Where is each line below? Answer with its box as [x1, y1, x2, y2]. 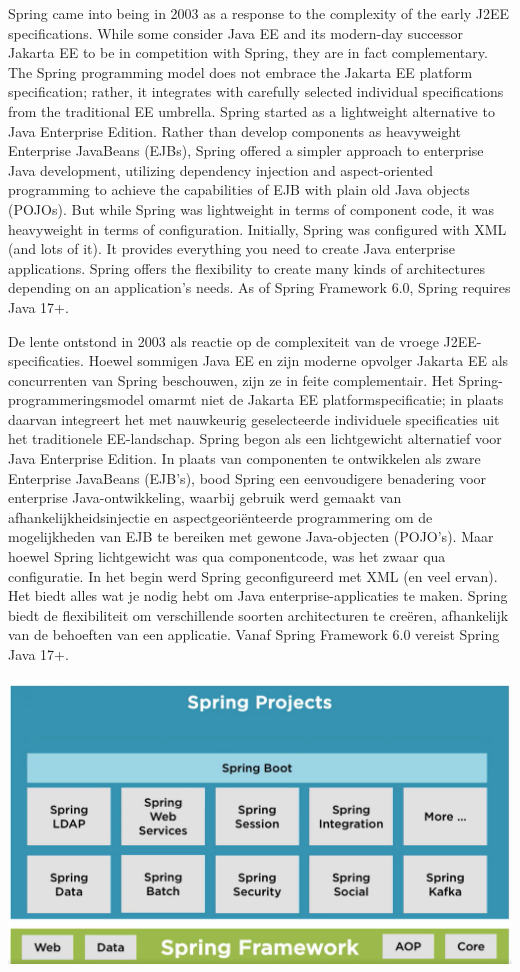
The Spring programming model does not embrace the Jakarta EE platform [8, 61, 473, 82]
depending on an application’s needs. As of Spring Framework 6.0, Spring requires [8, 277, 511, 298]
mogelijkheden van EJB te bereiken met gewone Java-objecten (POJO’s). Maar [8, 526, 494, 547]
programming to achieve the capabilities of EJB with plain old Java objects [8, 179, 470, 200]
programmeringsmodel [8, 389, 144, 410]
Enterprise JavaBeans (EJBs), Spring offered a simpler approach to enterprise [8, 140, 484, 161]
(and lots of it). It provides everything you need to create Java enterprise [8, 238, 456, 259]
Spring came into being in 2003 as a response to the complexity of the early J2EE [8, 3, 510, 23]
